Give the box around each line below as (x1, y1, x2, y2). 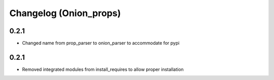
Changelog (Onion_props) (9, 8, 121, 19)
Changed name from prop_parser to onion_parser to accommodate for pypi (22, 40, 180, 46)
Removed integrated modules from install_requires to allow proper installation (22, 66, 184, 72)
